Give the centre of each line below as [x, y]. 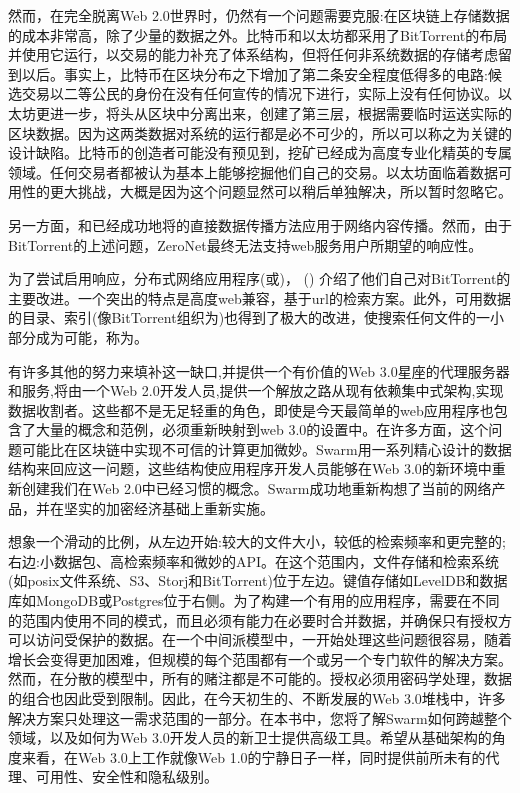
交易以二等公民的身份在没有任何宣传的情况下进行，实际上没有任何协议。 [259, 93]
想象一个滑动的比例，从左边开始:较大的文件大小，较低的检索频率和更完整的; [257, 541]
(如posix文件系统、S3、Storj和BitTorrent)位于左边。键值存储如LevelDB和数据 [258, 580]
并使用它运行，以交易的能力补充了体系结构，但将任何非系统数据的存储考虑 [253, 54]
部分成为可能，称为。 [78, 336]
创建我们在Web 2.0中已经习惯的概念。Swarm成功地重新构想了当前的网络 [256, 488]
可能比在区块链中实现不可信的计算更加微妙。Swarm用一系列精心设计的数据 [266, 448]
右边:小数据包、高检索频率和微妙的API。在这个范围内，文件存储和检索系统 [253, 560]
